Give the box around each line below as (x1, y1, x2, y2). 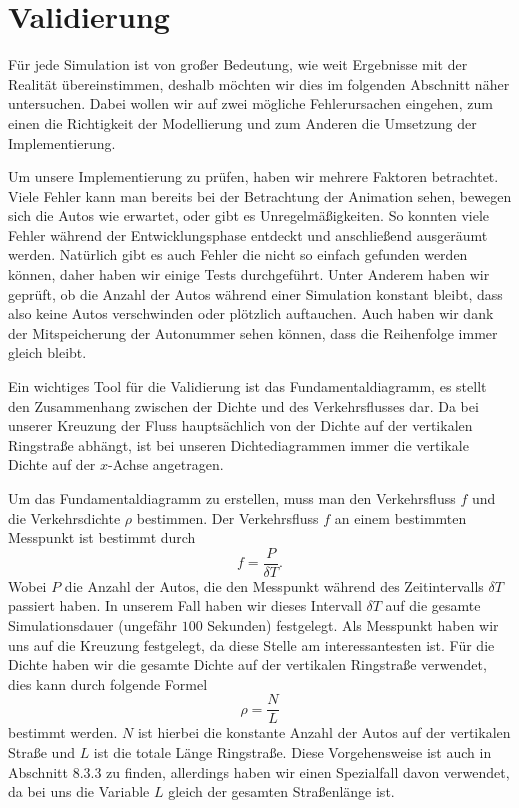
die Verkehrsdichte (8, 507, 121, 528)
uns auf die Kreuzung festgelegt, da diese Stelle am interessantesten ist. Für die (8, 634, 495, 655)
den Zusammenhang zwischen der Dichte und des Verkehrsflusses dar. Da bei (8, 395, 479, 416)
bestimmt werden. (8, 722, 118, 743)
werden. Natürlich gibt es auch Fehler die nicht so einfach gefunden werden (8, 244, 468, 265)
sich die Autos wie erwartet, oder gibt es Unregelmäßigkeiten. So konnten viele (8, 205, 490, 226)
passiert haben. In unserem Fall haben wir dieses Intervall (8, 595, 362, 616)
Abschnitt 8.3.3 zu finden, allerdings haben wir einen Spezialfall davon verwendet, (8, 761, 510, 782)
